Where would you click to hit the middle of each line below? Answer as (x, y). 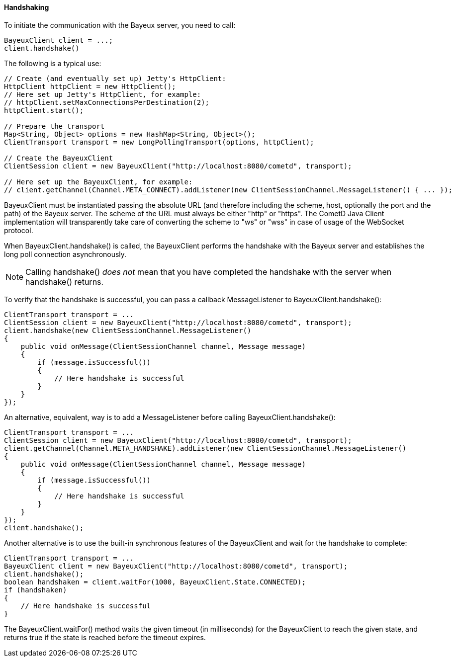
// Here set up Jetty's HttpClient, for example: (103, 94)
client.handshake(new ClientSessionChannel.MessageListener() (128, 330)
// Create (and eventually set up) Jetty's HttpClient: (115, 78)
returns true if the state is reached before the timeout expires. (105, 637)
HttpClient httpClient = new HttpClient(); (90, 86)
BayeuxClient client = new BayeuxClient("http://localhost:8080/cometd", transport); (176, 566)
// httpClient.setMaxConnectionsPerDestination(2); (107, 102)
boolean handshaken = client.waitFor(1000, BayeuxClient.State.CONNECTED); (155, 582)
